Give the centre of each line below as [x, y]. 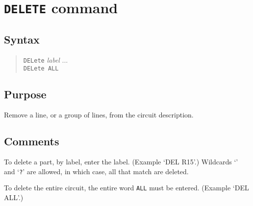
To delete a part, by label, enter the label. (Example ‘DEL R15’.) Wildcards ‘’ [121, 162]
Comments [32, 141]
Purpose [25, 94]
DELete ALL [41, 69]
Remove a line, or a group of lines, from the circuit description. [99, 115]
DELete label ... [46, 59]
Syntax [22, 39]
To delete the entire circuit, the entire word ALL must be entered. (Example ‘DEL [126, 188]
